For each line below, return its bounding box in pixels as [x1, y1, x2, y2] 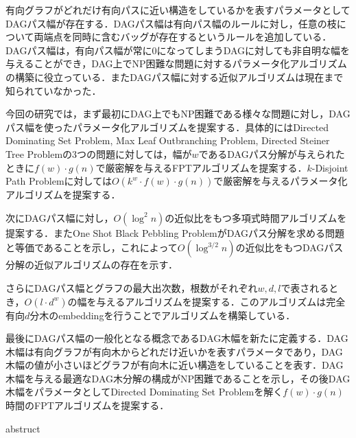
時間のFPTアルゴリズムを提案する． [5, 398, 169, 413]
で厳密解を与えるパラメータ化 [213, 174, 348, 188]
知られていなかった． [5, 83, 102, 97]
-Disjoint [311, 160, 348, 174]
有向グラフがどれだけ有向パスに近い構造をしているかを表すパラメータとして [5, 3, 351, 16]
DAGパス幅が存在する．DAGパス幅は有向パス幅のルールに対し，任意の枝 [5, 16, 337, 30]
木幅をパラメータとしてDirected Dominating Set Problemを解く [5, 384, 283, 399]
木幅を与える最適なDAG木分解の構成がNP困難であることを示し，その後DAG [5, 371, 351, 385]
